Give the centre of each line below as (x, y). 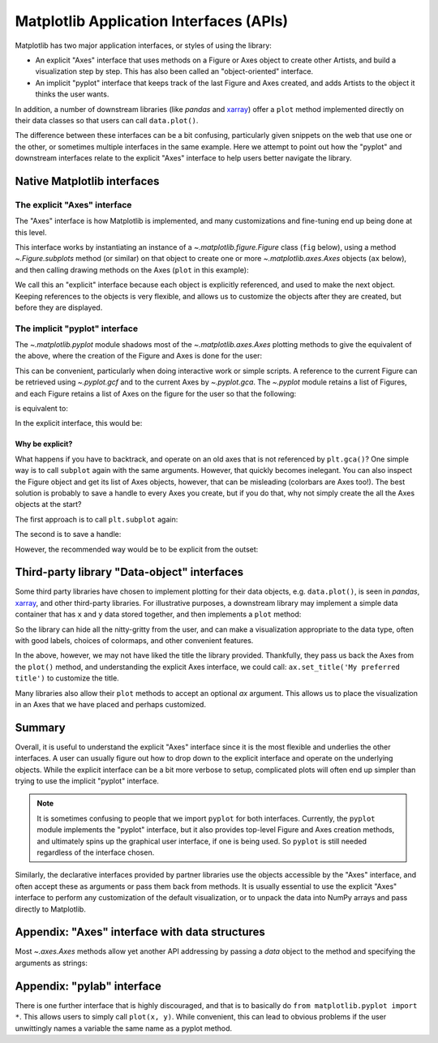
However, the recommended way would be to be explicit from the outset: (137, 549)
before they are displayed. (59, 307)
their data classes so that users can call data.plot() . (107, 120)
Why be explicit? (44, 444)
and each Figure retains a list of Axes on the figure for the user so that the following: (156, 393)
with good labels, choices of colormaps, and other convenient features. (134, 641)
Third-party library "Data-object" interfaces (129, 572)
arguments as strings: (52, 963)
